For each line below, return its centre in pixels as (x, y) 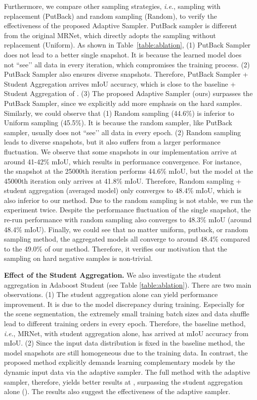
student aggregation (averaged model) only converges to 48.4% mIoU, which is (123, 190)
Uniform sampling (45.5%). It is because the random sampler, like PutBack (118, 123)
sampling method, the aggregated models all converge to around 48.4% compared (127, 239)
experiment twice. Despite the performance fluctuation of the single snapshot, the (128, 210)
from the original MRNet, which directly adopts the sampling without (110, 35)
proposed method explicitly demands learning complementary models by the (120, 362)
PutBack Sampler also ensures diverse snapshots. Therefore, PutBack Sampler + (126, 74)
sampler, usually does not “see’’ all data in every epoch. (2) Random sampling (123, 132)
